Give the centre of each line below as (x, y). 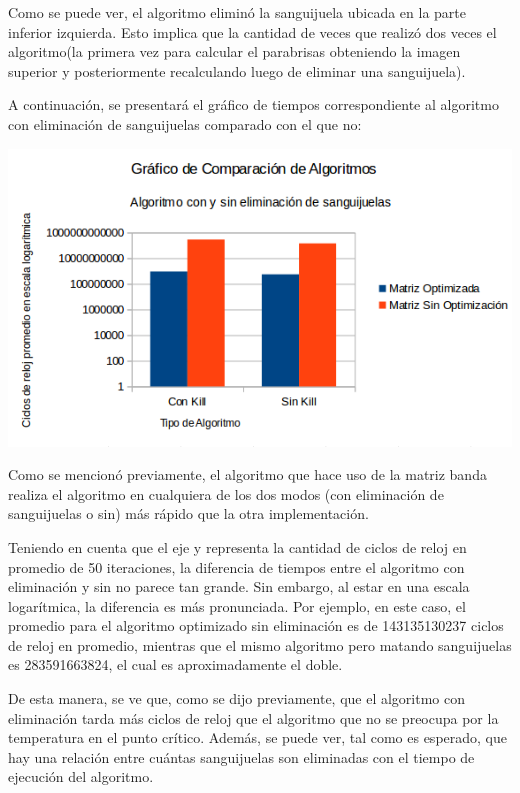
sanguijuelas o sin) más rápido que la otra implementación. (188, 513)
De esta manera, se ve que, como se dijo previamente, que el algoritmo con (237, 698)
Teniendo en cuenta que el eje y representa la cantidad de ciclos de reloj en (237, 546)
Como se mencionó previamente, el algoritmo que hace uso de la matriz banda (247, 474)
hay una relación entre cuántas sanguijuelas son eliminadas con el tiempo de (241, 756)
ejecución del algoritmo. (81, 776)
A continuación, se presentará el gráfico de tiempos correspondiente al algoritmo (253, 104)
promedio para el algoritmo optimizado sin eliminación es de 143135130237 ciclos (256, 625)
